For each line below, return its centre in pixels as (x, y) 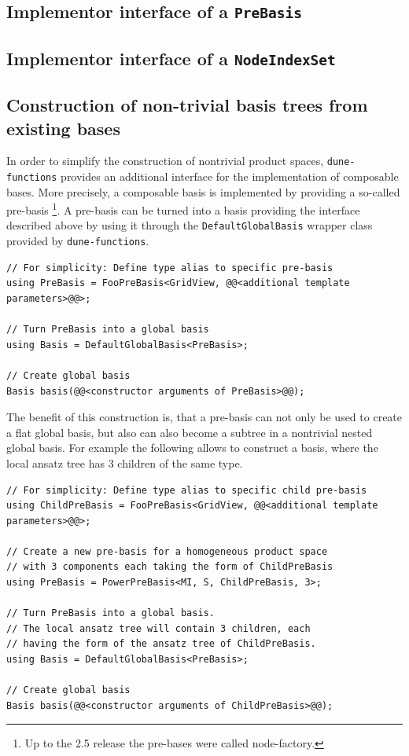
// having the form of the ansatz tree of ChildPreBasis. (161, 644)
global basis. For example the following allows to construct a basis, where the (192, 448)
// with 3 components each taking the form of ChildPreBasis (170, 567)
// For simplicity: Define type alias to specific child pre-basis (187, 490)
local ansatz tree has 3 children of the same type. (125, 462)
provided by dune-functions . (78, 241)
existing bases (63, 128)
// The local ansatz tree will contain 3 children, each (158, 628)
